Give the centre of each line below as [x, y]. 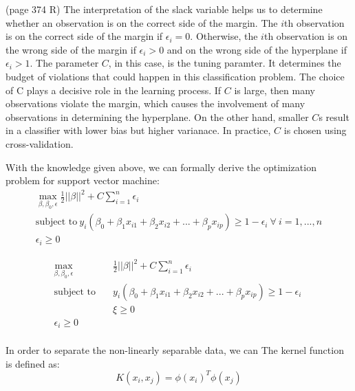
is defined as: [33, 363]
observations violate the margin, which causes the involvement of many [155, 103]
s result [334, 116]
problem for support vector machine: [83, 180]
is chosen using [315, 130]
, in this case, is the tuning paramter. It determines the [225, 63]
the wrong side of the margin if [71, 49]
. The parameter [64, 63]
